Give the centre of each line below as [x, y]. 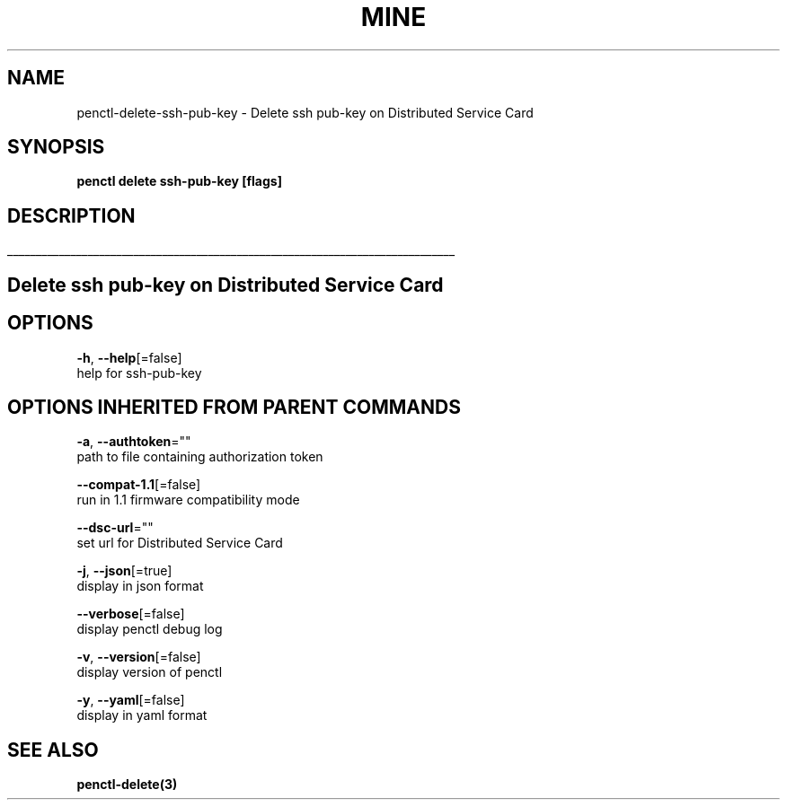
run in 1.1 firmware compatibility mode [188, 500]
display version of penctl [150, 672]
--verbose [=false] [131, 614]
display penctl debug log [150, 629]
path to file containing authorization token [200, 457]
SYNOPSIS [56, 147]
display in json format [140, 586]
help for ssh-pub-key [139, 373]
